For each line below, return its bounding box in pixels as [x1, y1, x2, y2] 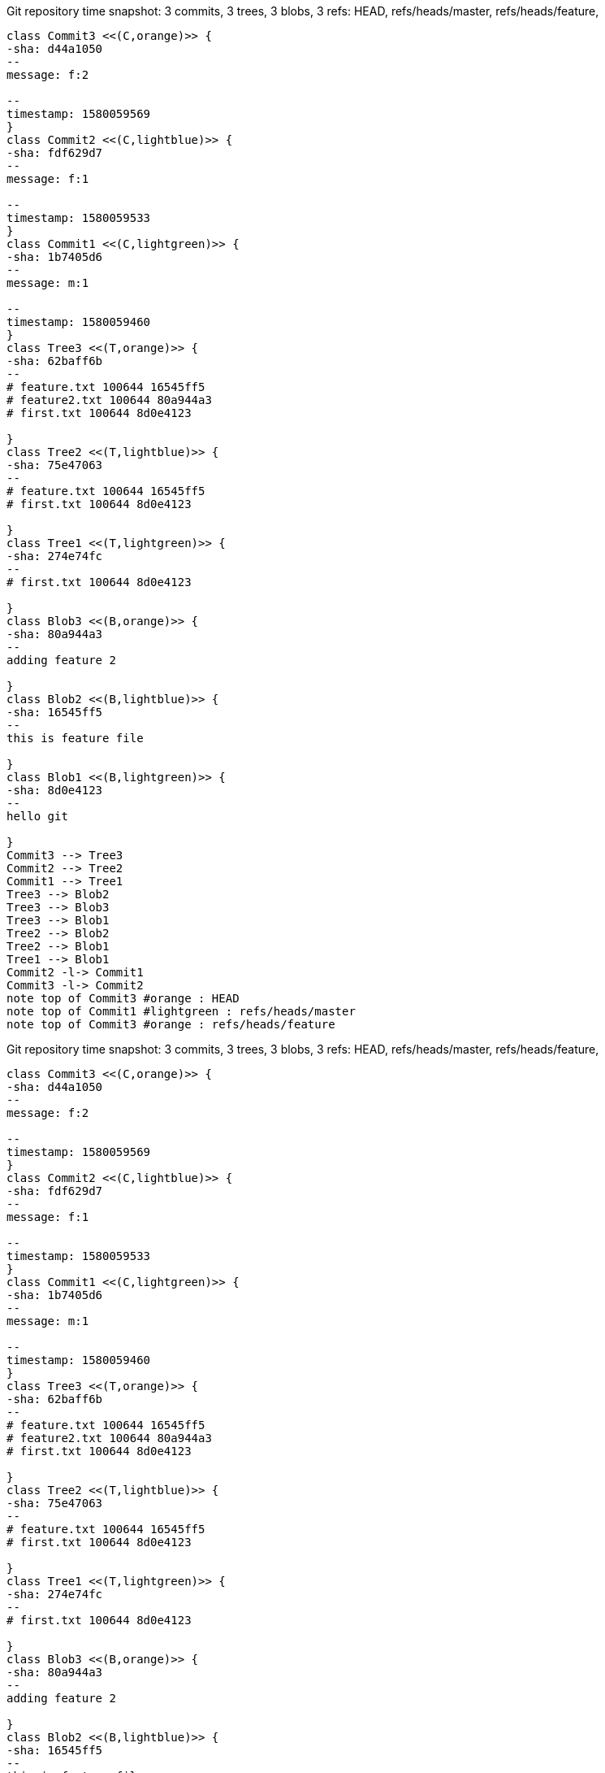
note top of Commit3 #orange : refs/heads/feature [6, 1018, 335, 1031]
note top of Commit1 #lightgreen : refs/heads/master [6, 1005, 356, 1018]
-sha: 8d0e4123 [6, 784, 103, 797]
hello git [6, 810, 68, 823]
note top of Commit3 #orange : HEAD [6, 992, 240, 1005]
